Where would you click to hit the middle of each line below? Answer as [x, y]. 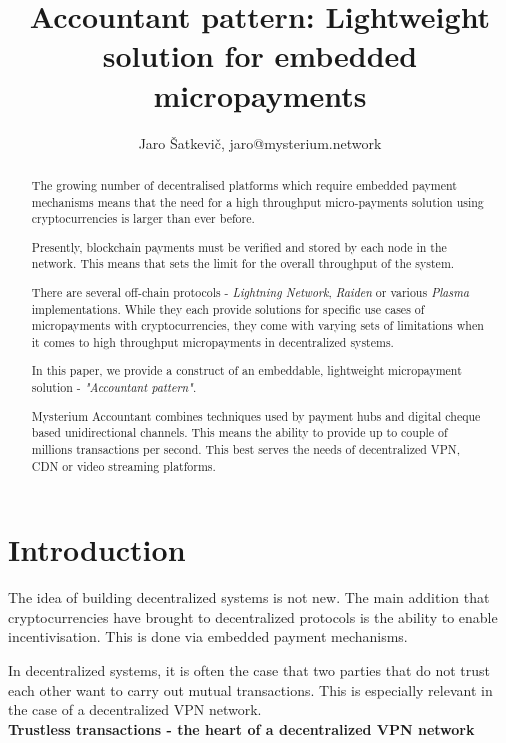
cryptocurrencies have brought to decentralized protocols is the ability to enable [253, 616]
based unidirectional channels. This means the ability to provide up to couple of [239, 432]
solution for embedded [260, 55]
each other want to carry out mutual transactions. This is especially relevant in [250, 689]
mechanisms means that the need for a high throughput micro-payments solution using [257, 201]
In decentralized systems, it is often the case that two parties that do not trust [249, 670]
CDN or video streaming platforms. [123, 465]
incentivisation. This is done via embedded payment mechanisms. [208, 636]
